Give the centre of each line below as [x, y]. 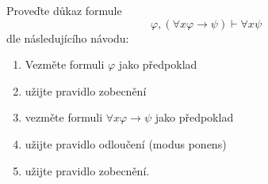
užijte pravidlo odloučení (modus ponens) [126, 143]
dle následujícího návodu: [68, 38]
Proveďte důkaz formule [64, 10]
